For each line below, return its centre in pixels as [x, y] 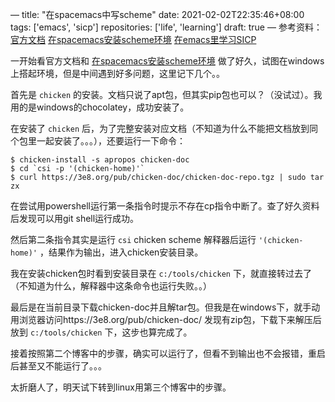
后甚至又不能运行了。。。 [58, 366]
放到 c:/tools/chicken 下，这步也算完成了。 [101, 332]
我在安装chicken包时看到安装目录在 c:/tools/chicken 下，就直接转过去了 [161, 273]
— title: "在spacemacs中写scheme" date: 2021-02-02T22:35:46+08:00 [157, 14]
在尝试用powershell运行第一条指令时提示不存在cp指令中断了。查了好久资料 [165, 206]
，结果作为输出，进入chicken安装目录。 [121, 252]
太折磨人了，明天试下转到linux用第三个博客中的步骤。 [121, 387]
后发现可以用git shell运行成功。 [75, 218]
